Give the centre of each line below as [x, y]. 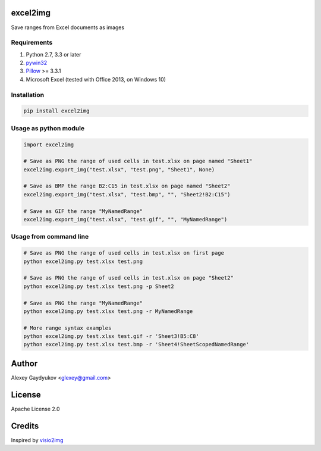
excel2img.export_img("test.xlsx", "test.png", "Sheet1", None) [119, 169]
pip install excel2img [56, 111]
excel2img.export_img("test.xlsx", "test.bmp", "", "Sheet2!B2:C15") [127, 194]
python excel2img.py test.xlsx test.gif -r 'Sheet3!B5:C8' [111, 336]
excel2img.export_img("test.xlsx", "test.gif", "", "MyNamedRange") [125, 220]
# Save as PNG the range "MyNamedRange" [83, 303]
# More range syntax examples [67, 328]
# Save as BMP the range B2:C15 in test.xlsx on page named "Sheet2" [127, 186]
